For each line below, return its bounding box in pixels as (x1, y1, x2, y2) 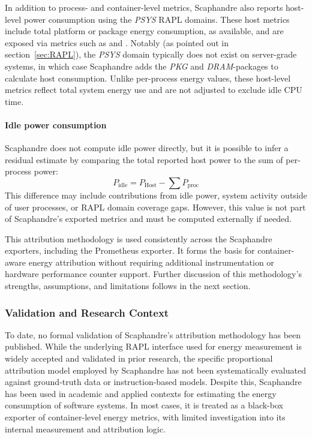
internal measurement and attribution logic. (5, 422, 166, 435)
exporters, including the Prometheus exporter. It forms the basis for (5, 244, 255, 257)
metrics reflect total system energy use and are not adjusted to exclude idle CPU (5, 83, 302, 96)
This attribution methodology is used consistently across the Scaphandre (5, 232, 272, 245)
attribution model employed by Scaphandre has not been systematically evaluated (5, 363, 306, 376)
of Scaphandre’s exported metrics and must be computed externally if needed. (5, 212, 292, 225)
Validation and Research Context (5, 305, 169, 320)
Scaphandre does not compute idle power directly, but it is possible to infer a (5, 142, 289, 154)
